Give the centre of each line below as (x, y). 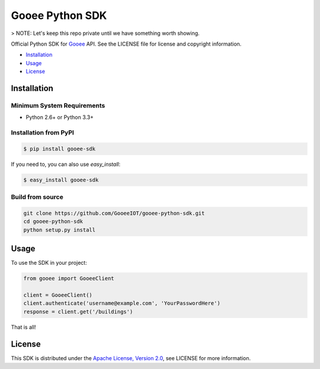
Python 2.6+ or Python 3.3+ (60, 117)
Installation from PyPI (42, 133)
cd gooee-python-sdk (53, 222)
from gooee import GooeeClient (69, 279)
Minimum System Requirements (58, 105)
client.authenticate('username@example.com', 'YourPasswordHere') (122, 303)
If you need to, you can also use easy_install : (66, 164)
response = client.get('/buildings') (78, 312)
